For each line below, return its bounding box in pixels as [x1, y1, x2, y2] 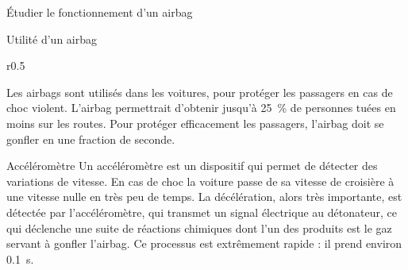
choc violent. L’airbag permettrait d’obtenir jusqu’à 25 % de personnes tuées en [6, 99, 396, 116]
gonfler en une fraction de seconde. [6, 130, 175, 147]
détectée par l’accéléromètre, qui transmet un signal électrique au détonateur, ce [6, 203, 397, 220]
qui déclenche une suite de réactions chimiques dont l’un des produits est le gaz [6, 219, 392, 236]
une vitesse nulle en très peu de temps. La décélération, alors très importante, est [6, 188, 402, 205]
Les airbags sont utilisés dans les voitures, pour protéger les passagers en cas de [6, 83, 393, 100]
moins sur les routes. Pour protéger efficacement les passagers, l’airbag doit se [6, 114, 384, 131]
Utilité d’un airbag [6, 30, 98, 47]
